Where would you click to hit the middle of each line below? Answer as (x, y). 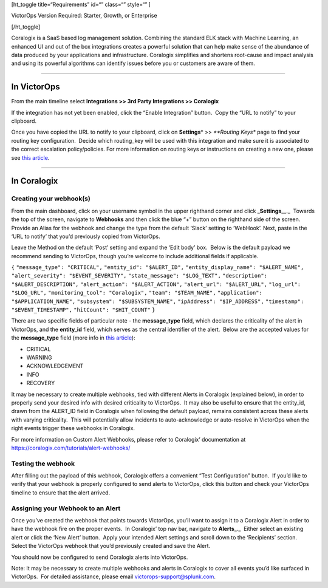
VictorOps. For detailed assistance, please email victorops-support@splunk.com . (113, 576)
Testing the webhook (43, 463)
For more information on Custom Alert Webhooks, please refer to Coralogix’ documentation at (128, 439)
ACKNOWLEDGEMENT (55, 366)
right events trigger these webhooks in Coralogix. (73, 428)
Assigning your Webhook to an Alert (66, 508)
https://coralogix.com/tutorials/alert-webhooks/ (71, 448)
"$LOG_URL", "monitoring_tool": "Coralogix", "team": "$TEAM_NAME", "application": (137, 293)
